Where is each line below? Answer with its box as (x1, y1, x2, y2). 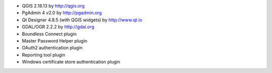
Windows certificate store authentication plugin (22, 59, 120, 65)
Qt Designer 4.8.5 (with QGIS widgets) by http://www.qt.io (22, 16, 143, 22)
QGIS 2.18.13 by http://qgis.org (22, 3, 85, 8)
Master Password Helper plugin (22, 37, 88, 43)
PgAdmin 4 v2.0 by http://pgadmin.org (22, 10, 102, 16)
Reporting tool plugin (22, 51, 65, 57)
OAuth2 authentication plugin (22, 45, 83, 51)
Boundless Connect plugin (22, 30, 77, 37)
